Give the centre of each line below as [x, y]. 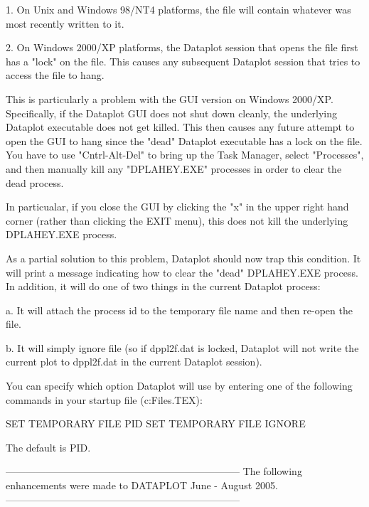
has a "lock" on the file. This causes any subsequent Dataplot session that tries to [183, 61]
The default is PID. [48, 447]
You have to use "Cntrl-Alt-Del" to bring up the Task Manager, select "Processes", [185, 155]
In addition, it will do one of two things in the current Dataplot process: [163, 286]
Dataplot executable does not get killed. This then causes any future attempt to [180, 127]
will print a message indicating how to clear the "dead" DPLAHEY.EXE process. [182, 272]
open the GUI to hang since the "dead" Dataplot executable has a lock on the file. [184, 140]
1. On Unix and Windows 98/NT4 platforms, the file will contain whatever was [178, 9]
